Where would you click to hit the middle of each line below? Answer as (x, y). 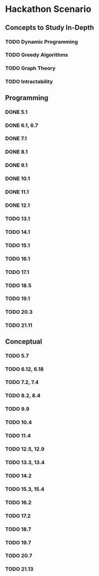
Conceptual (24, 341)
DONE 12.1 (18, 205)
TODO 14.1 (18, 232)
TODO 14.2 (18, 476)
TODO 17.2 (18, 516)
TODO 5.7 (17, 356)
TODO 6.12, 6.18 (24, 369)
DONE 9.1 (16, 165)
